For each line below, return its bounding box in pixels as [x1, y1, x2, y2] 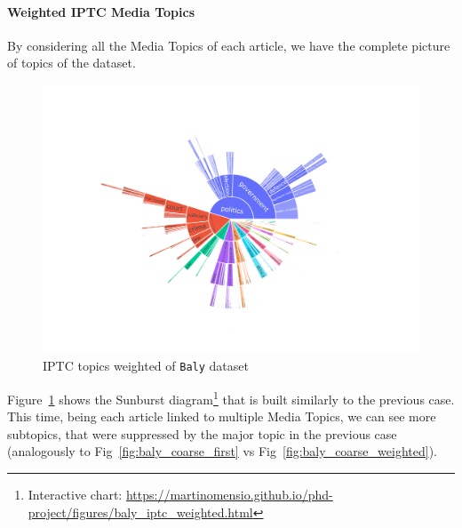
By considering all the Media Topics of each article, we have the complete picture [7, 36, 450, 54]
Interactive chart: [28, 484, 123, 503]
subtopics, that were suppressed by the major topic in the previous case [7, 424, 397, 443]
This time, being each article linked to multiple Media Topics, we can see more [7, 407, 436, 426]
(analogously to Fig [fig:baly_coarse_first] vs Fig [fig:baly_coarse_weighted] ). [7, 442, 437, 460]
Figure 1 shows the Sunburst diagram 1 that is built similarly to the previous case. [7, 387, 455, 408]
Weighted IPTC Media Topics [7, 2, 195, 20]
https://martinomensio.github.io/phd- [125, 484, 333, 503]
